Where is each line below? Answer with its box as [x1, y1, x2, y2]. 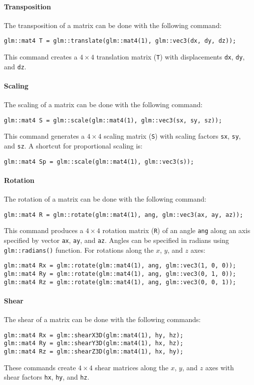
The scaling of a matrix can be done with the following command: [4, 99, 203, 110]
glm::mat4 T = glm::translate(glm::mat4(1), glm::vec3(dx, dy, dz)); [4, 37, 236, 45]
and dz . [4, 61, 27, 71]
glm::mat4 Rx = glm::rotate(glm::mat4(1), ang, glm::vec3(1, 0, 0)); [4, 262, 236, 269]
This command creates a [4, 52, 78, 62]
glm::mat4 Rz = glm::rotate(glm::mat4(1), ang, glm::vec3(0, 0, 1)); [4, 278, 236, 286]
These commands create [4, 362, 76, 372]
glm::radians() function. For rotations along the [4, 244, 154, 255]
